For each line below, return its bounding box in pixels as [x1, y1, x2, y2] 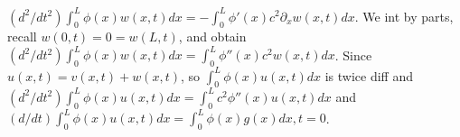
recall [7, 27, 37, 46]
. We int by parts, [354, 6, 454, 25]
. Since [334, 45, 372, 64]
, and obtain [178, 27, 247, 46]
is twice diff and [324, 66, 414, 85]
